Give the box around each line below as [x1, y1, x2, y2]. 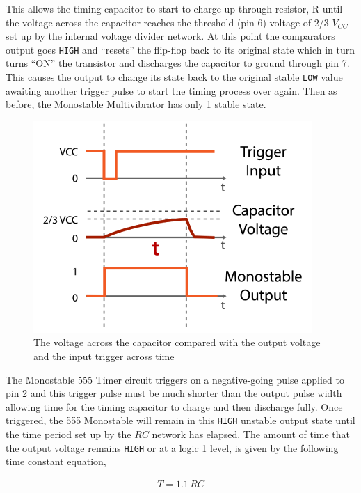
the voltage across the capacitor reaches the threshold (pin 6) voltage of [6, 15, 312, 29]
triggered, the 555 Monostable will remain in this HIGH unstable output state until [6, 413, 355, 428]
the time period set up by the [6, 427, 131, 441]
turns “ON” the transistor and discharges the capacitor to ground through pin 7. [6, 56, 350, 70]
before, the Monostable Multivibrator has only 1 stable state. [6, 97, 266, 111]
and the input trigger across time [33, 349, 175, 363]
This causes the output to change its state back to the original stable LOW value [6, 70, 343, 84]
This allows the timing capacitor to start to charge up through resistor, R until [6, 1, 343, 15]
